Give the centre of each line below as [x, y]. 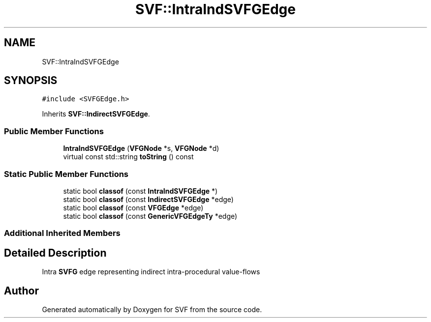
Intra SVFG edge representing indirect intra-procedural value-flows [151, 272]
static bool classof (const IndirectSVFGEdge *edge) [148, 199]
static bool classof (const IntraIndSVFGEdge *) [140, 191]
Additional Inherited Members [62, 233]
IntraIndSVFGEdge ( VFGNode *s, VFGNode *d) [141, 148]
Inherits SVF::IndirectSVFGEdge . [96, 114]
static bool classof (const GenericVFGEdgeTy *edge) [150, 216]
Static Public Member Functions [66, 174]
